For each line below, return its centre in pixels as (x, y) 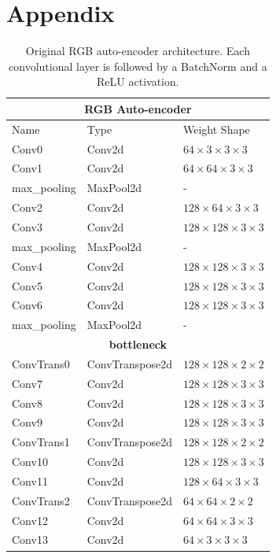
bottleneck (138, 344)
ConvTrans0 (41, 363)
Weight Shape (217, 129)
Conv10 (30, 462)
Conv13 (30, 540)
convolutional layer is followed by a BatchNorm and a (138, 66)
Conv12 (30, 520)
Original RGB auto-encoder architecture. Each (138, 51)
